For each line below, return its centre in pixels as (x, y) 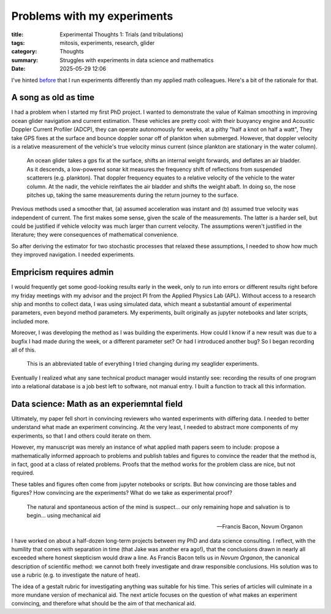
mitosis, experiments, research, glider (107, 42)
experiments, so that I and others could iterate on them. (81, 436)
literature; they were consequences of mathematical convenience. (95, 235)
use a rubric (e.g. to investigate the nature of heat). (76, 575)
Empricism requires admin (63, 273)
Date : (18, 69)
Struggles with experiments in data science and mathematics (137, 60)
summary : (25, 60)
